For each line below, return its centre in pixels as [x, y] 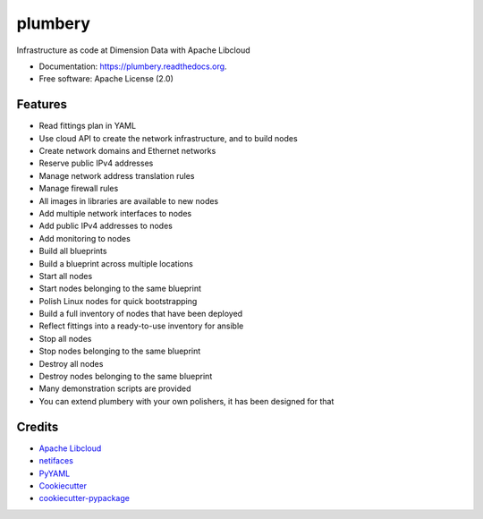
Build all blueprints [73, 251]
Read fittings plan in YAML [88, 126]
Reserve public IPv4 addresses [96, 163]
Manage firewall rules [79, 189]
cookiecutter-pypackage [84, 498]
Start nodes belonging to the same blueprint [120, 289]
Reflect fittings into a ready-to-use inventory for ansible [141, 326]
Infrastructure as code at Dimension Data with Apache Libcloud [133, 50]
